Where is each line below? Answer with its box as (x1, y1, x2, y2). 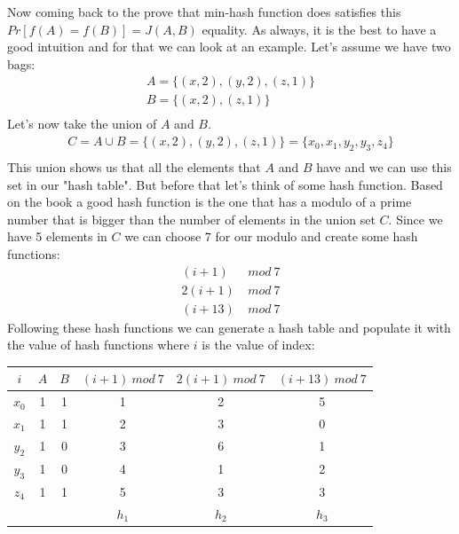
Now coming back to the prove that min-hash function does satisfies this (7, 3, 401, 20)
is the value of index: (202, 335, 315, 354)
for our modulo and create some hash (215, 227, 418, 246)
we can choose (124, 227, 202, 246)
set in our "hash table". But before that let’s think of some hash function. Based (7, 175, 443, 193)
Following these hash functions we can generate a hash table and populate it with (7, 318, 451, 336)
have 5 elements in (7, 227, 107, 246)
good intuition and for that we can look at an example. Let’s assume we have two (7, 37, 451, 56)
